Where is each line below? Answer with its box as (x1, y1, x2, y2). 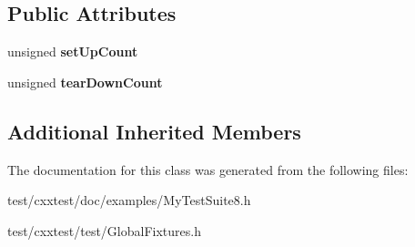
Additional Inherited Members (7, 117, 301, 145)
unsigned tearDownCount (7, 72, 163, 91)
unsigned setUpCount (7, 42, 138, 61)
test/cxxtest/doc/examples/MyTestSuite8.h (7, 190, 251, 210)
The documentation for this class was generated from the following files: (7, 160, 409, 179)
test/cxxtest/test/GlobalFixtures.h (7, 221, 201, 240)
